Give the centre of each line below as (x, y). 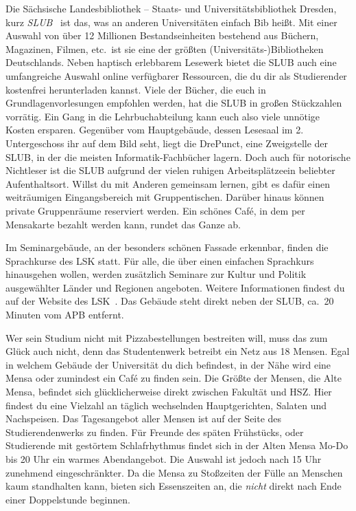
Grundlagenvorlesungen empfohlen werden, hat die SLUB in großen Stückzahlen (174, 103)
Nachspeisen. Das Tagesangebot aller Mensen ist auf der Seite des (144, 418)
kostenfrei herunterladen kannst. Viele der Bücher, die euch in (136, 89)
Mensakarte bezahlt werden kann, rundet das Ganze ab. (123, 224)
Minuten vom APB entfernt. (65, 315)
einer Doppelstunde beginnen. (68, 499)
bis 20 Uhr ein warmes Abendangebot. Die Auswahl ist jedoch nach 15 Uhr (164, 459)
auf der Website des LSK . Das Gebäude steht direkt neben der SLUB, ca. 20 (170, 301)
